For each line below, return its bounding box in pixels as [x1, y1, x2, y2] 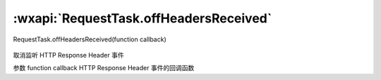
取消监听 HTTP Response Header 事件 [13, 51, 124, 59]
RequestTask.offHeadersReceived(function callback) [13, 35, 167, 44]
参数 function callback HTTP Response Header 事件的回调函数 [13, 64, 195, 72]
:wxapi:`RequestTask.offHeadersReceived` [13, 11, 272, 26]
